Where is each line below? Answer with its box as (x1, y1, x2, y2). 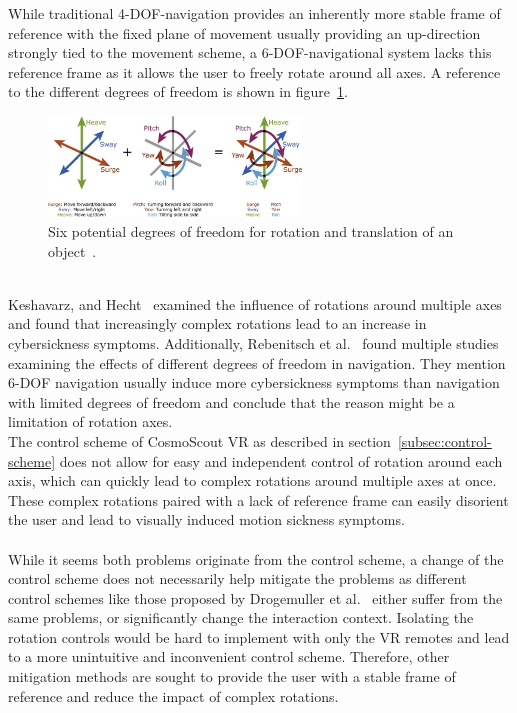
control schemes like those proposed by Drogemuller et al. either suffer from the (8, 587, 503, 608)
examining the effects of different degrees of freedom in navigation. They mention (8, 352, 506, 373)
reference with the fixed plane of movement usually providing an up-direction (8, 22, 481, 43)
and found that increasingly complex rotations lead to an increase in (8, 313, 427, 334)
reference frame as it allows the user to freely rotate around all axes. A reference (8, 61, 501, 82)
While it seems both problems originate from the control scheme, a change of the (8, 548, 504, 569)
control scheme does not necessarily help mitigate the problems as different (8, 568, 467, 589)
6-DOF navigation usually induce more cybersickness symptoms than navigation (8, 372, 500, 393)
